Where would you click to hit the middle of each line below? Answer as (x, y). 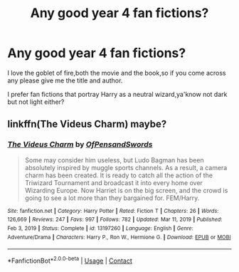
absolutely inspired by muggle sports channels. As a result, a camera (126, 167)
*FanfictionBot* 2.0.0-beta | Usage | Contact (70, 260)
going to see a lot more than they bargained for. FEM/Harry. (112, 198)
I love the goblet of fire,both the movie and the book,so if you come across (117, 73)
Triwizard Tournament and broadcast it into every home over (113, 182)
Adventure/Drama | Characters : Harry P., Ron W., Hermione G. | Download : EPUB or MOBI (119, 237)
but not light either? (36, 102)
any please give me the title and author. (65, 80)
